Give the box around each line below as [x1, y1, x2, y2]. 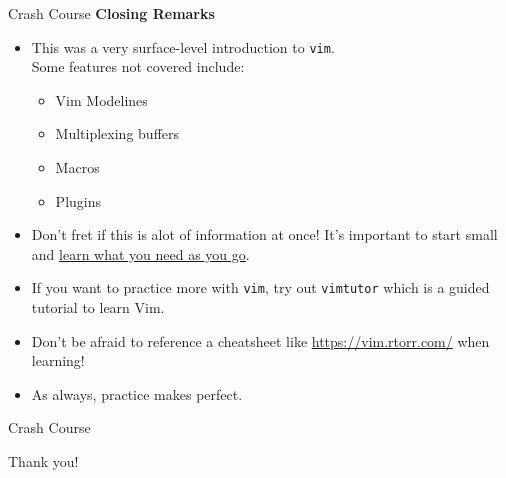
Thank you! [8, 451, 79, 472]
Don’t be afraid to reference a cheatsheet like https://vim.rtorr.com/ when [31, 330, 490, 351]
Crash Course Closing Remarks [8, 3, 215, 23]
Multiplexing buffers [55, 123, 180, 144]
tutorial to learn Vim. [31, 297, 165, 318]
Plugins [55, 190, 101, 211]
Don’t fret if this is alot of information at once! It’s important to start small [31, 224, 498, 245]
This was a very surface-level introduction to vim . [31, 36, 335, 57]
